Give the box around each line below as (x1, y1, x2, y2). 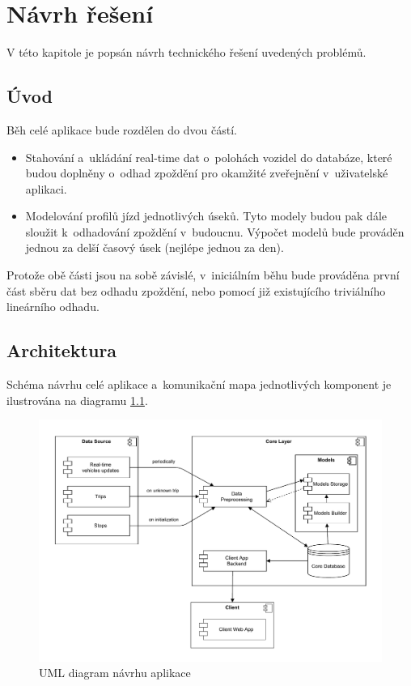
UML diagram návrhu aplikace (39, 664, 191, 681)
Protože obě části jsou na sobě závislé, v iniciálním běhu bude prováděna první (6, 266, 400, 283)
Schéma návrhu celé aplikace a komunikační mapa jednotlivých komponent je (6, 376, 392, 393)
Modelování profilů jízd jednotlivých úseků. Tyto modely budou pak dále (25, 207, 388, 224)
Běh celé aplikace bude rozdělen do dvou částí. (6, 121, 237, 138)
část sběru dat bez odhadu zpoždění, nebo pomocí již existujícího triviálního (6, 282, 386, 299)
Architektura (6, 338, 117, 363)
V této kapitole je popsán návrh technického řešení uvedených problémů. (6, 44, 367, 61)
